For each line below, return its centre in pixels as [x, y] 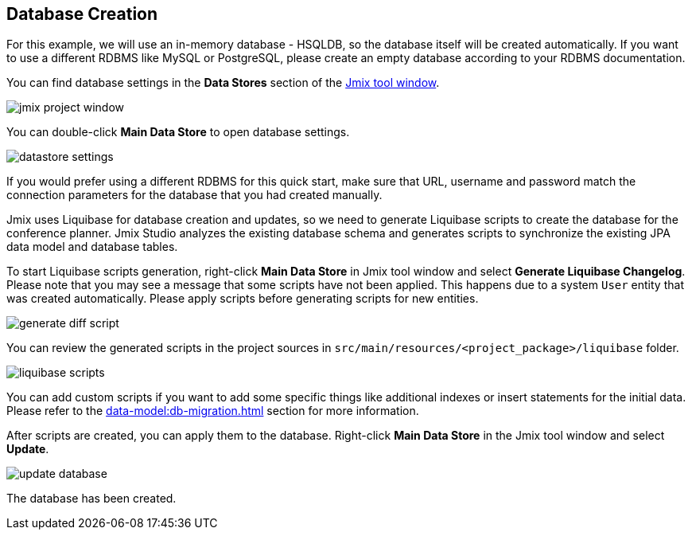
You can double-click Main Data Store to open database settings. [178, 132]
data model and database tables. [92, 247]
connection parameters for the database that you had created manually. [194, 195]
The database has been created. [91, 499]
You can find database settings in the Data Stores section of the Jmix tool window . [223, 83]
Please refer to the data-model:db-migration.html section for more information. [213, 411]
